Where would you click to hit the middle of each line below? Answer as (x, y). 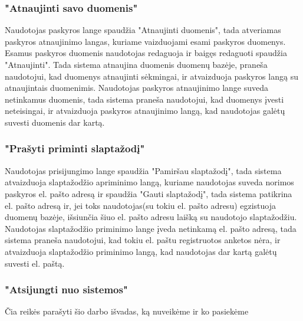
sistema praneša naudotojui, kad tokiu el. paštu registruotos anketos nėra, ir (143, 240)
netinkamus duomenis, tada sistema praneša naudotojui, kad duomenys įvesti (144, 99)
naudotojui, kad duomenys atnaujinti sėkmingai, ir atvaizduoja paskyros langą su (151, 76)
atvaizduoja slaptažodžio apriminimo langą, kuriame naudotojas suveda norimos (149, 182)
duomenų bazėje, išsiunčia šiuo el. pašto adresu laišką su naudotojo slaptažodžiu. (151, 217)
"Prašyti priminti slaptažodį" (75, 148)
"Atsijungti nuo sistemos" (66, 289)
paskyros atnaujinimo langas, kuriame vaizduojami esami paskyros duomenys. (145, 41)
